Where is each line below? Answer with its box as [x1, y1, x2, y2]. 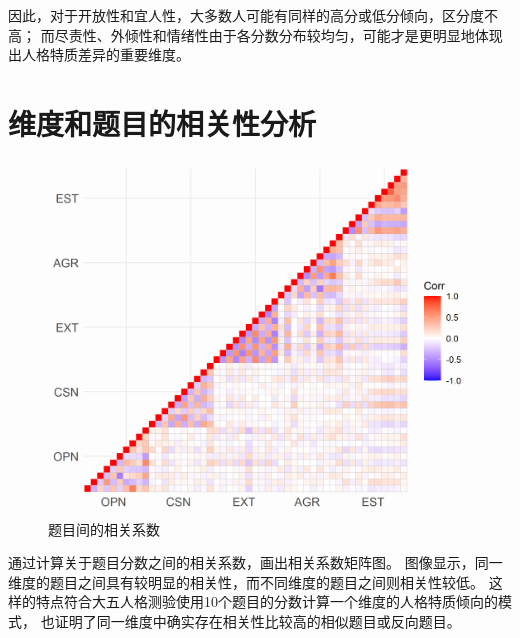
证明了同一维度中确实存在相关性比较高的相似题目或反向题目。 [54, 611, 461, 632]
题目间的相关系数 [48, 518, 160, 539]
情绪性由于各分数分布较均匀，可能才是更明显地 [166, 24, 475, 45]
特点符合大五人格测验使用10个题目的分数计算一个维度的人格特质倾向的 [35, 591, 498, 612]
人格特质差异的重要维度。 [21, 44, 190, 65]
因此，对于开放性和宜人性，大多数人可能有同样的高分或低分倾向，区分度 [8, 5, 484, 25]
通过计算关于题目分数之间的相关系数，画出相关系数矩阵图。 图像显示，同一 [8, 552, 503, 573]
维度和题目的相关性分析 [8, 102, 317, 143]
